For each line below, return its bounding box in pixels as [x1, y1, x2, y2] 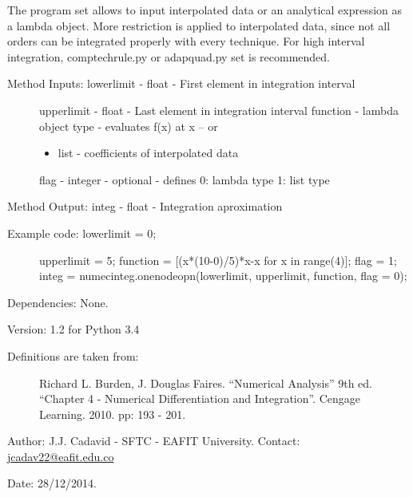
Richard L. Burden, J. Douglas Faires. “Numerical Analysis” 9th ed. [39, 374, 372, 391]
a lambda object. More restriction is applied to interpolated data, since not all [7, 17, 391, 34]
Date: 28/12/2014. [7, 475, 97, 491]
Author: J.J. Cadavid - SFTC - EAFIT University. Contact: [7, 432, 300, 449]
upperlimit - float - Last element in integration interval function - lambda [39, 101, 399, 118]
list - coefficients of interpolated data [58, 144, 239, 161]
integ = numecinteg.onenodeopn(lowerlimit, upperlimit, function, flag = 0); [39, 267, 407, 284]
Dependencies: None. [7, 294, 109, 310]
